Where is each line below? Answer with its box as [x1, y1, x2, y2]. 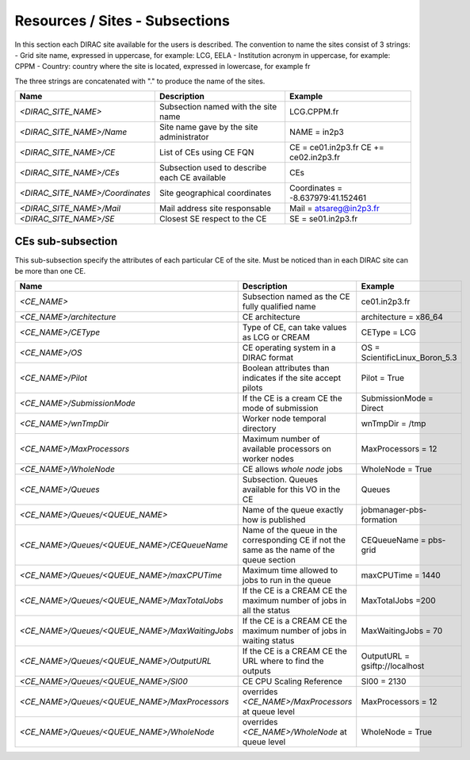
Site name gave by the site [159, 121, 258, 132]
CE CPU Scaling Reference [242, 676, 342, 687]
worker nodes [242, 453, 295, 464]
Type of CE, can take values [242, 322, 347, 333]
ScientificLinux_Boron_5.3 [361, 352, 457, 363]
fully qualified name [242, 301, 316, 313]
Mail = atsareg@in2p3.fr [289, 203, 380, 214]
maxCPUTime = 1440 [361, 570, 441, 581]
